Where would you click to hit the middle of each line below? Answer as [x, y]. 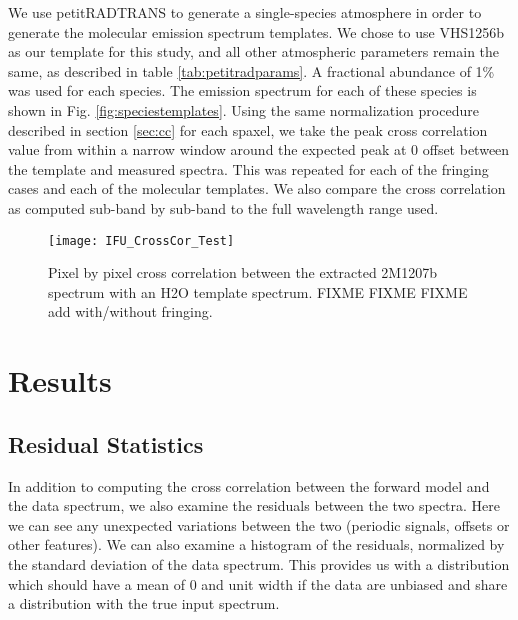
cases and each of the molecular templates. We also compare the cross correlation [257, 188]
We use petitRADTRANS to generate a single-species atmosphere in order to [245, 12]
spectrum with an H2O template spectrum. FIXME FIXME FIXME [258, 291]
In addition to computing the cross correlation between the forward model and [249, 485]
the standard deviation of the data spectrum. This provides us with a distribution [259, 563]
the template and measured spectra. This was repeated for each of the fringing [248, 168]
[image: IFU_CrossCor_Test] [141, 240]
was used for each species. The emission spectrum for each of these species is [242, 90]
